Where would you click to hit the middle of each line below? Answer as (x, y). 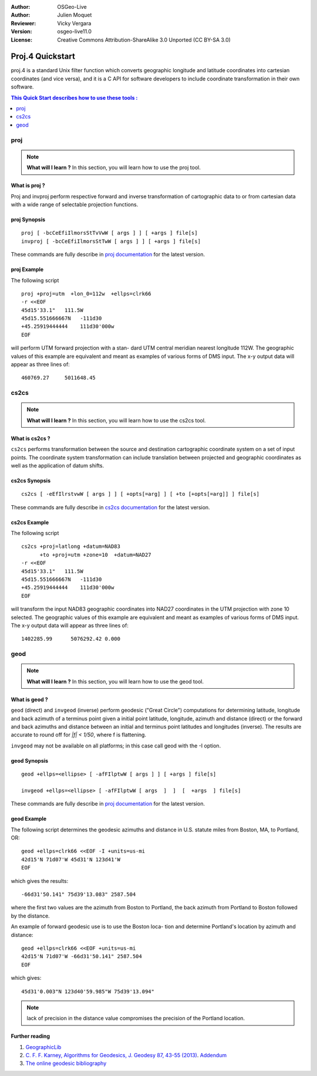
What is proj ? (28, 185)
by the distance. (30, 916)
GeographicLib (43, 1047)
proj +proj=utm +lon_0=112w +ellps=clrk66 (87, 294)
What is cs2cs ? (31, 438)
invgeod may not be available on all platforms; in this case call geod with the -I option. (116, 746)
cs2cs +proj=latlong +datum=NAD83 (71, 547)
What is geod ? (29, 699)
